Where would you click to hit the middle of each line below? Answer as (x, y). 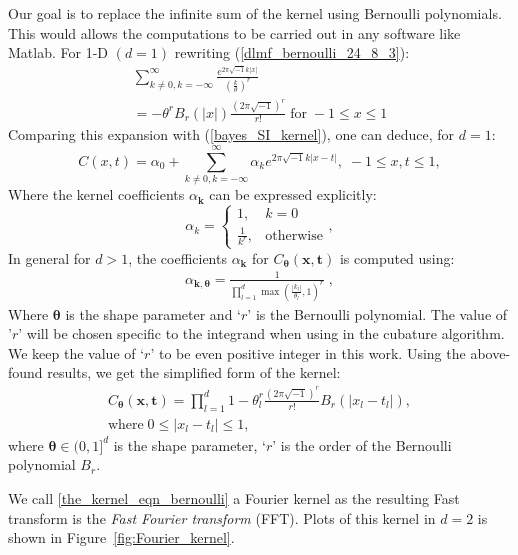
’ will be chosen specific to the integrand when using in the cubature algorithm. (261, 333)
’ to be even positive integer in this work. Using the (308, 352)
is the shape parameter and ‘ (153, 313)
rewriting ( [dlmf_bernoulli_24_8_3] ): (292, 52)
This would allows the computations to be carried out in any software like (234, 32)
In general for (49, 257)
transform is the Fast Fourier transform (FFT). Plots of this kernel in (222, 517)
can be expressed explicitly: (293, 194)
